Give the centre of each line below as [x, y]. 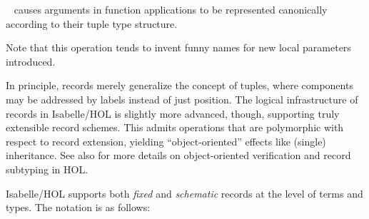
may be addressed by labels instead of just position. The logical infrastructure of [182, 99]
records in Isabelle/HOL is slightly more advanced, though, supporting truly [173, 113]
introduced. [31, 61]
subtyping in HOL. [47, 169]
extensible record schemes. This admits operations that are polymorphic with [175, 127]
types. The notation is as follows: [78, 207]
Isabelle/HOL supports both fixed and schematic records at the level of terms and [184, 193]
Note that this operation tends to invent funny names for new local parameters [178, 47]
